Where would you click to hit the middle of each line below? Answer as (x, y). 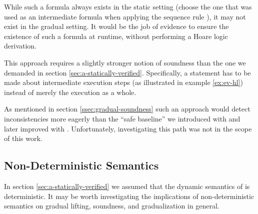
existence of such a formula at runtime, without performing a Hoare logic (116, 36)
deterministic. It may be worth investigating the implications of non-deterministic (129, 196)
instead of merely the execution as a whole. (70, 92)
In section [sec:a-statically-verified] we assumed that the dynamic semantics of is (127, 186)
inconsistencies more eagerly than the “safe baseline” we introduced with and (122, 118)
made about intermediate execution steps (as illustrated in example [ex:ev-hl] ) (123, 82)
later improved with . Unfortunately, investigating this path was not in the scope (128, 128)
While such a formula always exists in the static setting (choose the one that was (128, 6)
